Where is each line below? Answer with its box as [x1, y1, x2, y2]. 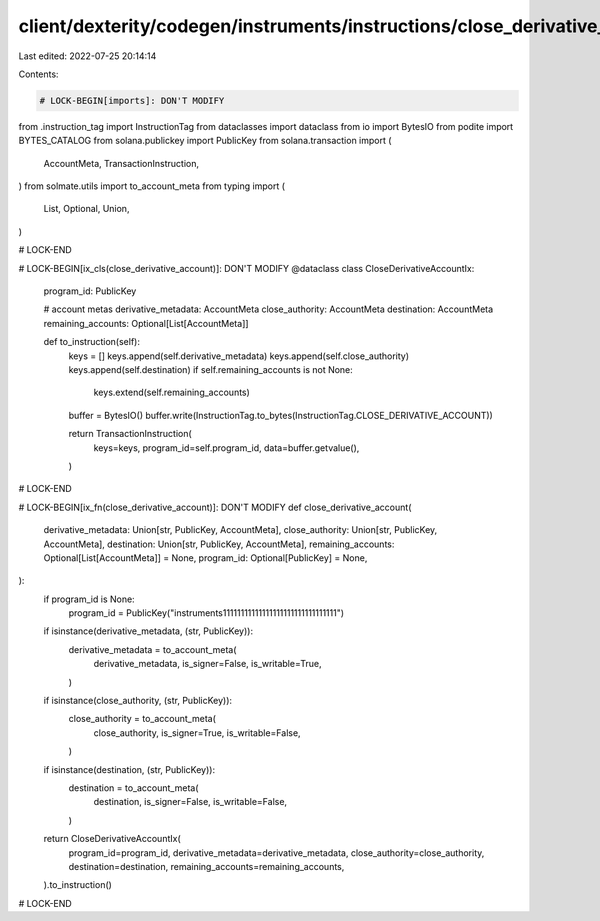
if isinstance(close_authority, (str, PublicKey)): [43, 695, 233, 707]
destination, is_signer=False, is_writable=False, [93, 796, 288, 808]
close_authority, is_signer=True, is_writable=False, [93, 726, 301, 739]
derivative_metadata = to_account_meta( [68, 643, 237, 655]
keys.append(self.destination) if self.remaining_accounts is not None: [68, 363, 354, 375]
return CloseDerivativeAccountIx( [43, 833, 181, 845]
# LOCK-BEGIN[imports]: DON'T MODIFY [39, 95, 225, 106]
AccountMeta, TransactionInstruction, [43, 157, 200, 169]
